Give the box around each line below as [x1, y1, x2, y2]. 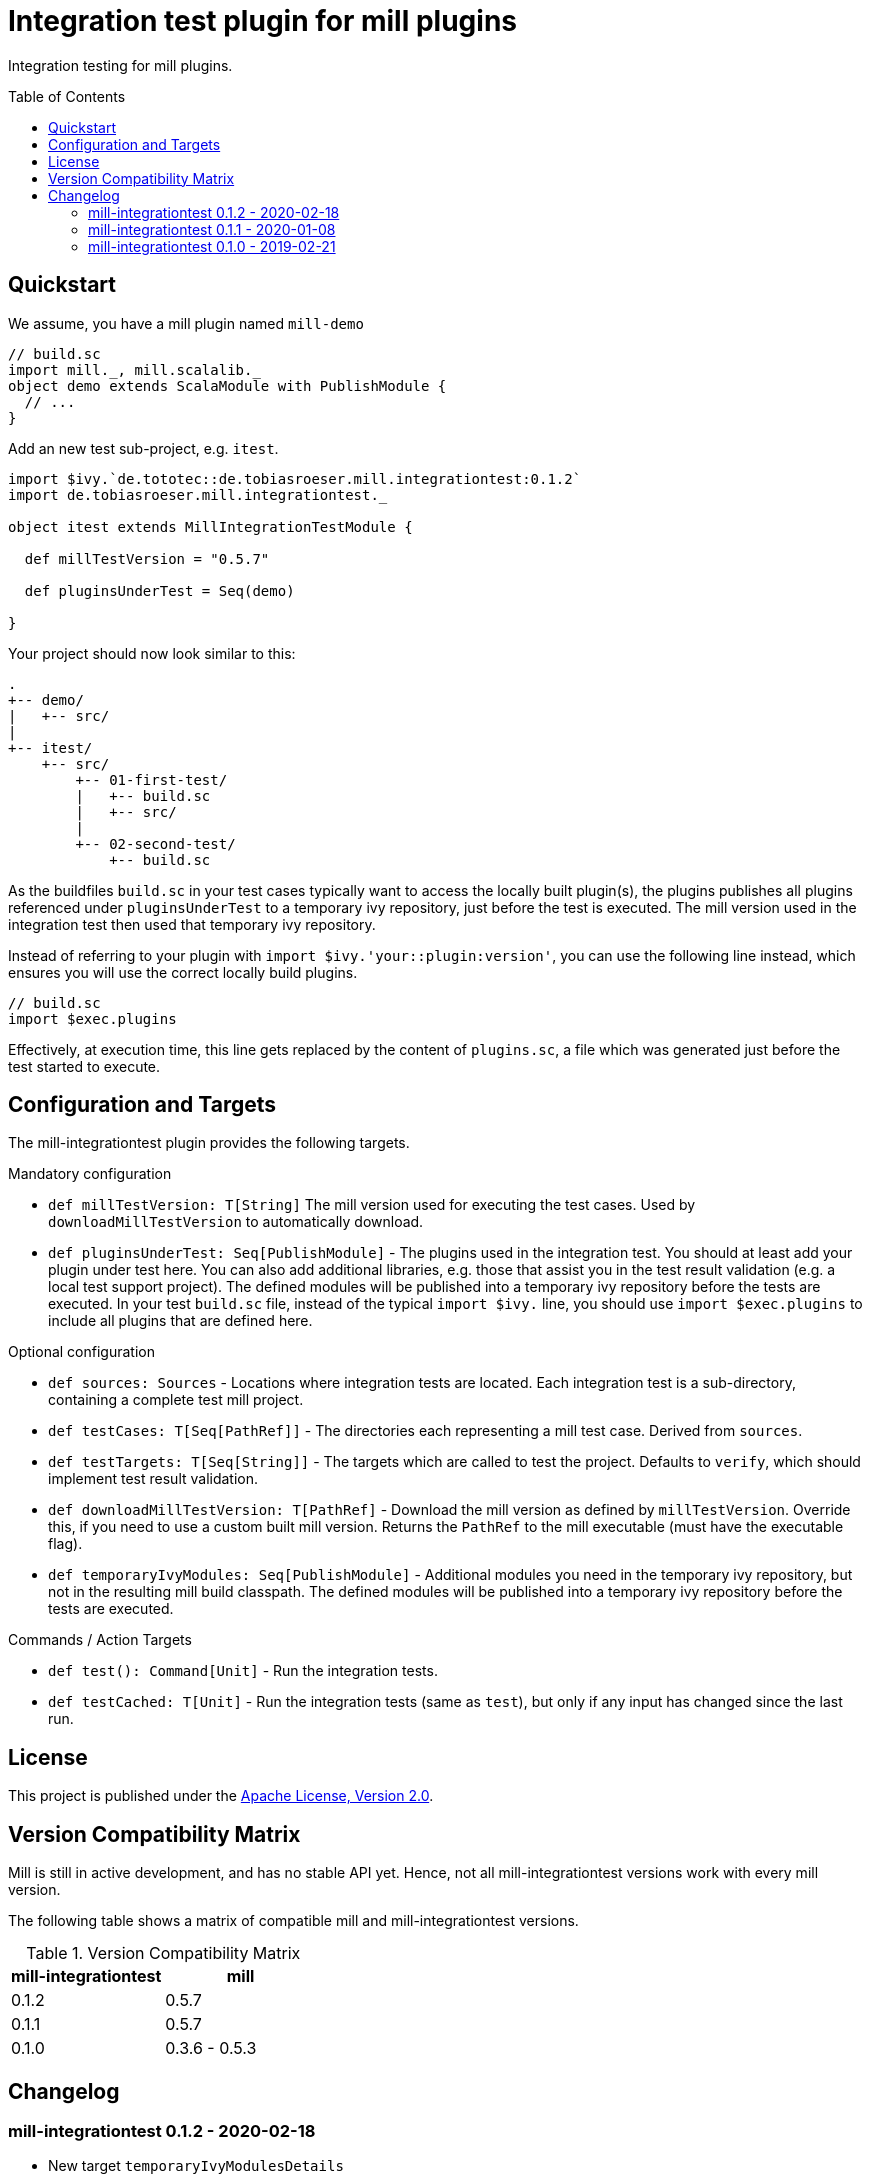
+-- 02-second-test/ [75, 835, 236, 852]
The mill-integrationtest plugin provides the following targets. [8, 1134, 410, 1152]
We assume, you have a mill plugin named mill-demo [8, 314, 364, 332]
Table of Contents [8, 87, 126, 105]
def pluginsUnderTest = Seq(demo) [24, 582, 295, 599]
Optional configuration [8, 1343, 155, 1361]
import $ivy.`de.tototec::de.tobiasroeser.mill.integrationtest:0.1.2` [8, 470, 582, 487]
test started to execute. [8, 1057, 161, 1075]
